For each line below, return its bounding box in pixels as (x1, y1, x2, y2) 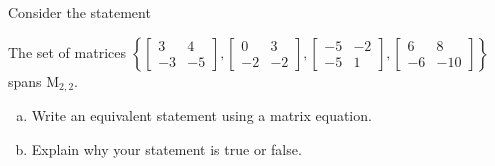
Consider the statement (8, 2, 151, 22)
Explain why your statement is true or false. (31, 138, 302, 159)
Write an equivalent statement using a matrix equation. (31, 105, 372, 126)
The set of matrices (8, 41, 126, 62)
